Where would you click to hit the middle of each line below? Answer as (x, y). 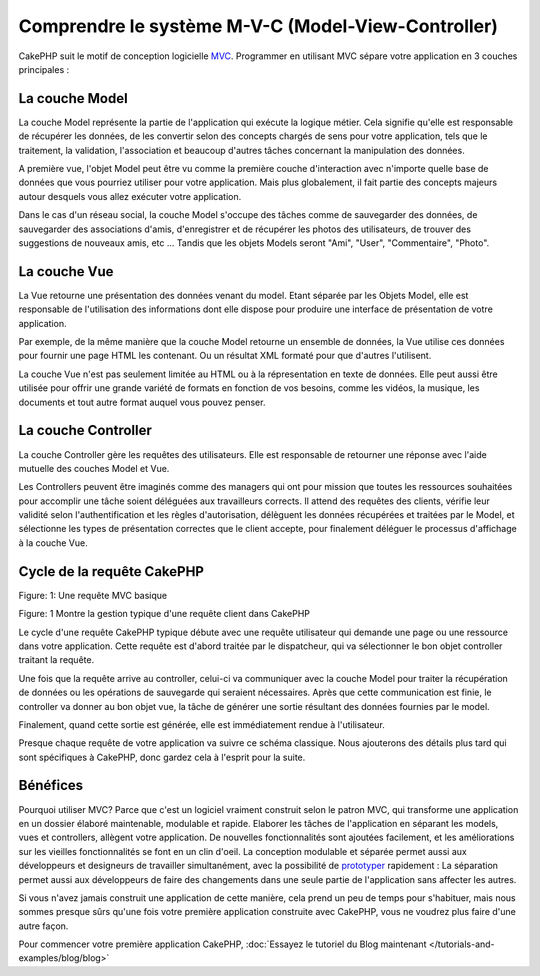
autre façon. (43, 926)
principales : (44, 69)
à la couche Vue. (53, 542)
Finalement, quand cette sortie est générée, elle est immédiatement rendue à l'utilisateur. (201, 724)
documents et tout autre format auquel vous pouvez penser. (142, 402)
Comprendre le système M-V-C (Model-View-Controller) (258, 26)
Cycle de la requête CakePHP (111, 571)
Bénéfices (51, 785)
